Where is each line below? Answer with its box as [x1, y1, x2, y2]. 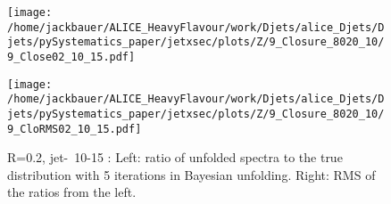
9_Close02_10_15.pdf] [7, 50, 136, 63]
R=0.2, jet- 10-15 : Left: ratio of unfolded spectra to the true [7, 148, 343, 167]
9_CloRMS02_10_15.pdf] [7, 122, 142, 135]
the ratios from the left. [7, 183, 137, 201]
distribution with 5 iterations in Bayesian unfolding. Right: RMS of [7, 165, 376, 184]
